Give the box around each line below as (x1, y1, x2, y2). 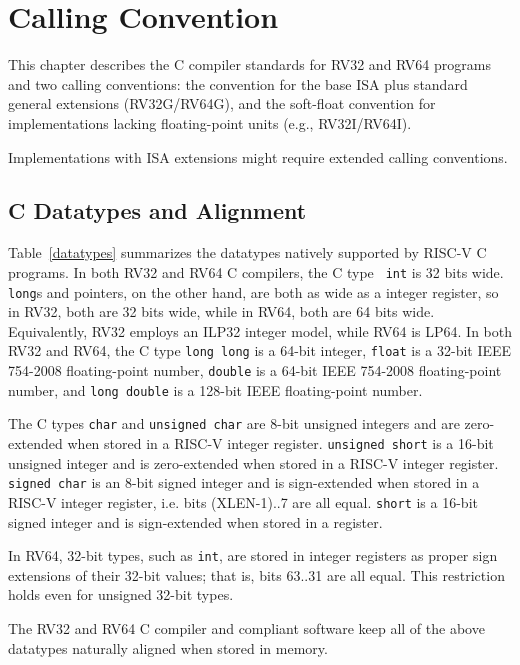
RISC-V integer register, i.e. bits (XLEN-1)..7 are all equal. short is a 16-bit (8, 491, 478, 512)
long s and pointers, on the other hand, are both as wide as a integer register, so (8, 281, 499, 302)
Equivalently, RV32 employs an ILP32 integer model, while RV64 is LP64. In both (8, 320, 513, 341)
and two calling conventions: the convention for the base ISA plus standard (8, 73, 468, 94)
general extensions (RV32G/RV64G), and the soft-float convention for (8, 93, 436, 114)
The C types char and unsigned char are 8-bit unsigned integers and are (8, 413, 460, 434)
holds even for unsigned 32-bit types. (8, 584, 234, 605)
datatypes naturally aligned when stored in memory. (8, 637, 328, 658)
